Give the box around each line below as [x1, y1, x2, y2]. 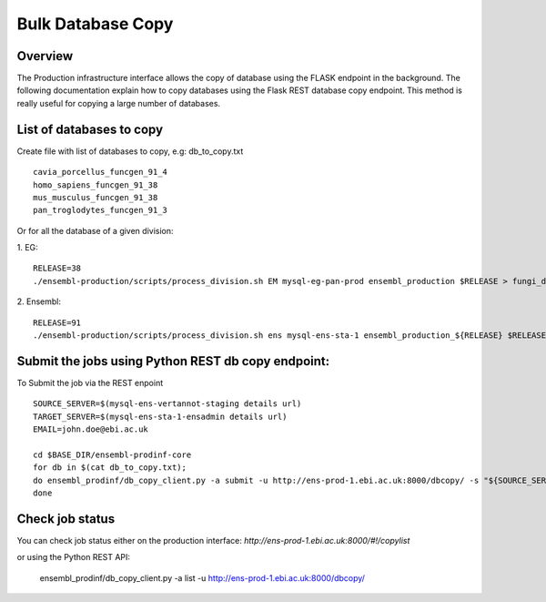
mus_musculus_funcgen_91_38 [33, 192, 158, 202]
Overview [16, 48, 74, 64]
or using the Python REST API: [16, 552, 131, 563]
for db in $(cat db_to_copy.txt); [33, 463, 187, 473]
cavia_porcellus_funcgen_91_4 [33, 167, 168, 178]
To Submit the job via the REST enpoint [16, 377, 164, 388]
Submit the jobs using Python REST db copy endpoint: [16, 353, 330, 369]
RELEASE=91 [33, 317, 82, 328]
